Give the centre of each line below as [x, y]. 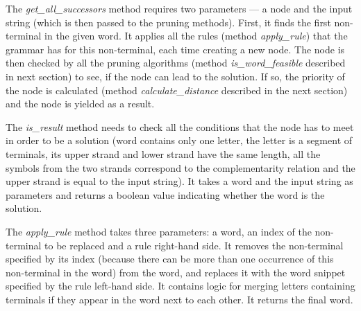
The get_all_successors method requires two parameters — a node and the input [179, 8]
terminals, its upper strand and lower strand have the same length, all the [163, 153]
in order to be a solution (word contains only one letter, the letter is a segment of [179, 140]
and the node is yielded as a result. [80, 104]
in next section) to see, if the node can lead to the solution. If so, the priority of [175, 76]
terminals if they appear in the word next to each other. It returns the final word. [179, 299]
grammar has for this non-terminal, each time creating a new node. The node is [175, 49]
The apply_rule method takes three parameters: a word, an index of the [159, 231]
